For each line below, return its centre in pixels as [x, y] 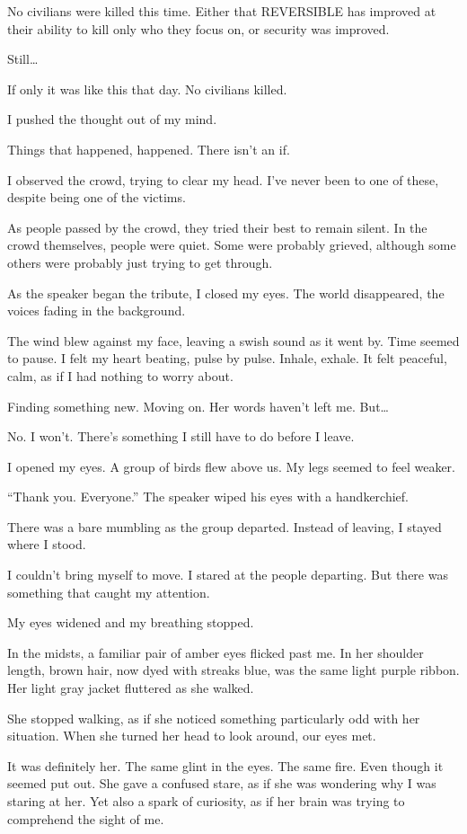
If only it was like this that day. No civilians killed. [147, 89]
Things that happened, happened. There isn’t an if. [149, 149]
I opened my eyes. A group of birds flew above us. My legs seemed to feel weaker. [231, 466]
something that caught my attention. [109, 592]
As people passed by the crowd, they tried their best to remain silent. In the [217, 227]
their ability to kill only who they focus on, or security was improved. [198, 28]
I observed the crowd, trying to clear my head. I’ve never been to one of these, [223, 179]
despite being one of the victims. [97, 197]
